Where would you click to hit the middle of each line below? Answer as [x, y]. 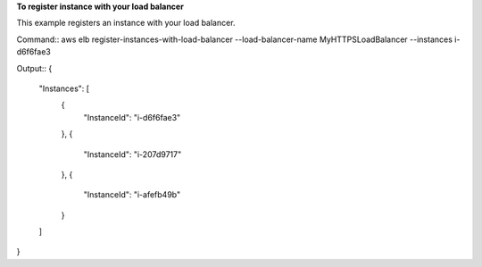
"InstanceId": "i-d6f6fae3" [132, 117]
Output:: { [34, 68]
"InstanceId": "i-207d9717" [133, 154]
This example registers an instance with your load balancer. [126, 23]
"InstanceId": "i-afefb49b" [132, 195]
